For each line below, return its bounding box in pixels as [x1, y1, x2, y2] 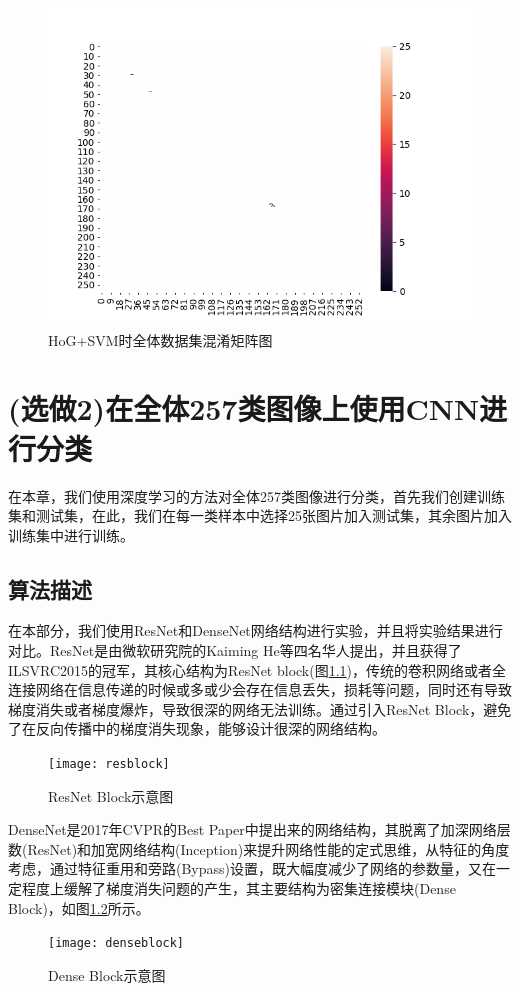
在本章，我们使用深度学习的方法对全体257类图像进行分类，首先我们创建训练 [8, 485, 505, 506]
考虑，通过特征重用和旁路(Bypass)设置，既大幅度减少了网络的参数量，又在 [8, 858, 497, 879]
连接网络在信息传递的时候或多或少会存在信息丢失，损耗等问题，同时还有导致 [8, 679, 512, 700]
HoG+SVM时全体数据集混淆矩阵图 [48, 329, 273, 350]
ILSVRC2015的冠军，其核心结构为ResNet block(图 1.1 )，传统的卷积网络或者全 [8, 659, 507, 680]
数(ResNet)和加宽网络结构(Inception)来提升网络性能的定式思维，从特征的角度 [8, 838, 510, 859]
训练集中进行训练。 [8, 524, 134, 545]
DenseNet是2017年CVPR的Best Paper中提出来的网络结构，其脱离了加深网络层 [8, 819, 511, 840]
